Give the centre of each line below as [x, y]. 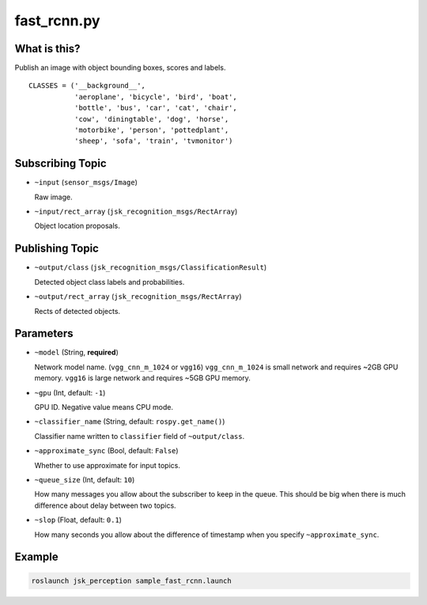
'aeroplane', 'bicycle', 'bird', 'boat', [155, 96]
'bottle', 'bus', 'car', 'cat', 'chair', [155, 108]
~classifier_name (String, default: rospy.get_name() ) [130, 422]
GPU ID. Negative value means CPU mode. [104, 407]
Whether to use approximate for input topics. [108, 465]
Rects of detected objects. [77, 311]
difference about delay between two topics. [106, 505]
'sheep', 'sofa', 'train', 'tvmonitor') [153, 141]
